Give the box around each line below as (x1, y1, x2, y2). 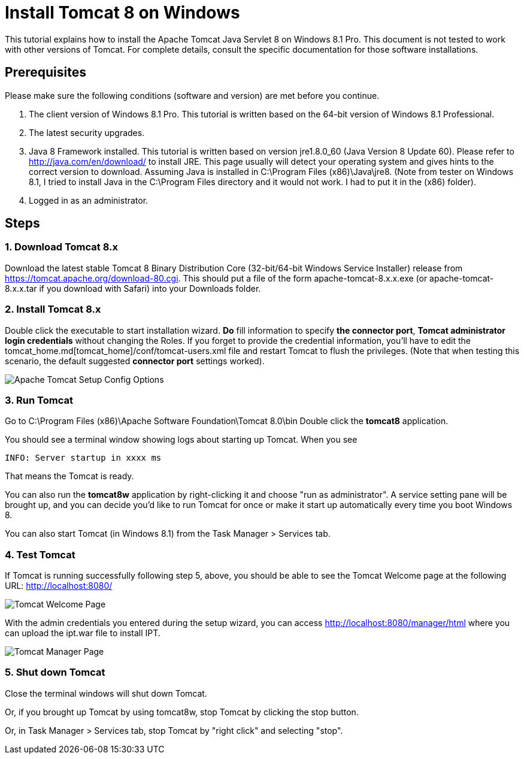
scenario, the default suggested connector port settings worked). (5, 355, 265, 366)
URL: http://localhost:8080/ (5, 580, 113, 591)
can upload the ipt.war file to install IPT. (5, 628, 160, 639)
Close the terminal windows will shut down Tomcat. (5, 688, 207, 698)
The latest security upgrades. (29, 127, 145, 138)
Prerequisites (5, 65, 86, 80)
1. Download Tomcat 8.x (5, 241, 118, 253)
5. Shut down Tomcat (5, 666, 105, 679)
